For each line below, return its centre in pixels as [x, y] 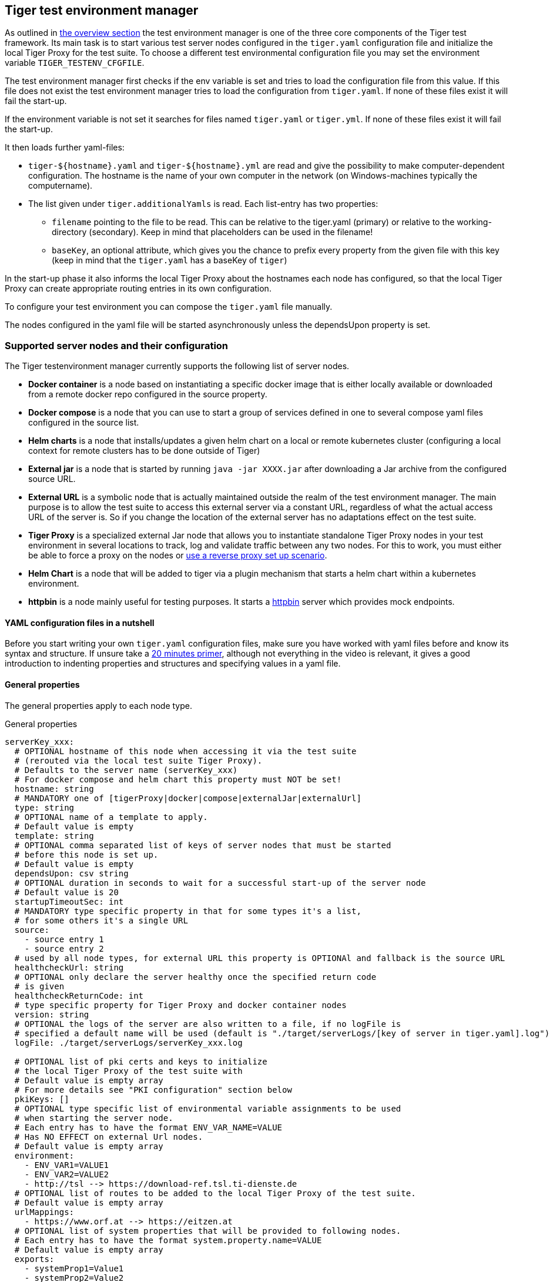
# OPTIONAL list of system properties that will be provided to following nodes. [208, 1231]
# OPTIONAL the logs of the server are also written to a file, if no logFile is [208, 1024]
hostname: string [54, 789]
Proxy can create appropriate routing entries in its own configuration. [138, 289]
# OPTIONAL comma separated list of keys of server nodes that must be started [203, 845]
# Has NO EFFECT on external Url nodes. [109, 1137]
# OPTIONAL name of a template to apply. [111, 817]
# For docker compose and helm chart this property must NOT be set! [178, 779]
